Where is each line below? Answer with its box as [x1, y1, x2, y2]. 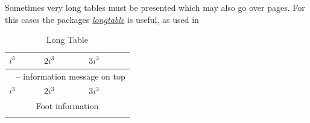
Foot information [36, 99, 99, 112]
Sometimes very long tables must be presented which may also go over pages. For [5, 1, 305, 13]
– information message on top [16, 69, 125, 82]
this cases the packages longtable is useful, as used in [5, 13, 199, 25]
